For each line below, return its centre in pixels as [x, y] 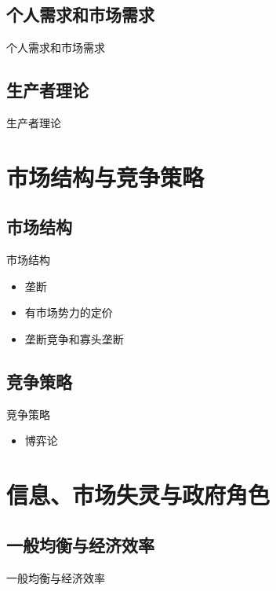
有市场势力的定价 [69, 312]
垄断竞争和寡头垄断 [74, 338]
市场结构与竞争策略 [105, 176]
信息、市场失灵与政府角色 [138, 495]
